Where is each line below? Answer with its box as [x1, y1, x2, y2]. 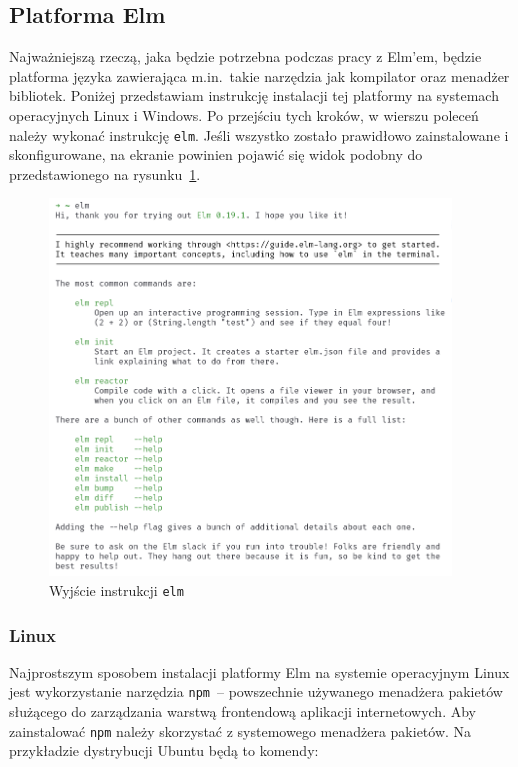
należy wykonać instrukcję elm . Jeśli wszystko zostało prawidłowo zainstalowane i [9, 124, 509, 145]
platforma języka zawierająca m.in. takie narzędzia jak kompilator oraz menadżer [9, 65, 510, 86]
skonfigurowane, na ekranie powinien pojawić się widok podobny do [9, 144, 423, 165]
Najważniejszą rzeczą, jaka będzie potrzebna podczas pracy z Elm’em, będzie [9, 46, 482, 67]
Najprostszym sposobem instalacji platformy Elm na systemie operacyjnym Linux [9, 661, 510, 682]
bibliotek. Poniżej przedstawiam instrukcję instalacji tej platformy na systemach [9, 85, 499, 106]
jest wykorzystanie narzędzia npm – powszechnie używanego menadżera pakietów [9, 681, 503, 702]
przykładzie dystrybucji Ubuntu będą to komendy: [9, 740, 319, 761]
